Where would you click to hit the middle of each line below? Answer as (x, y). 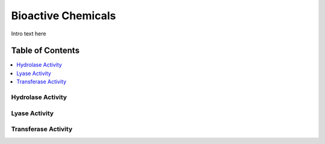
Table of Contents (45, 51)
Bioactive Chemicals (63, 16)
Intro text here (29, 34)
